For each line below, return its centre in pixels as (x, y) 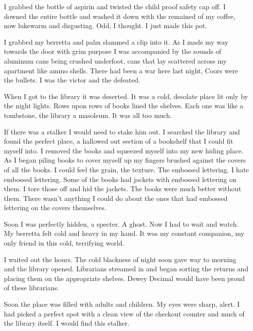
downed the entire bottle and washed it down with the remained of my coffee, (120, 16)
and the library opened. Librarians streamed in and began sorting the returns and (126, 269)
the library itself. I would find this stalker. (67, 323)
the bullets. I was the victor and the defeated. (72, 80)
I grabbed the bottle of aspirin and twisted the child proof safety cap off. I (115, 6)
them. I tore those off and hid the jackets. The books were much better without (123, 189)
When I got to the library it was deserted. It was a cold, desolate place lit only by (126, 96)
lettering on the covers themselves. (55, 207)
